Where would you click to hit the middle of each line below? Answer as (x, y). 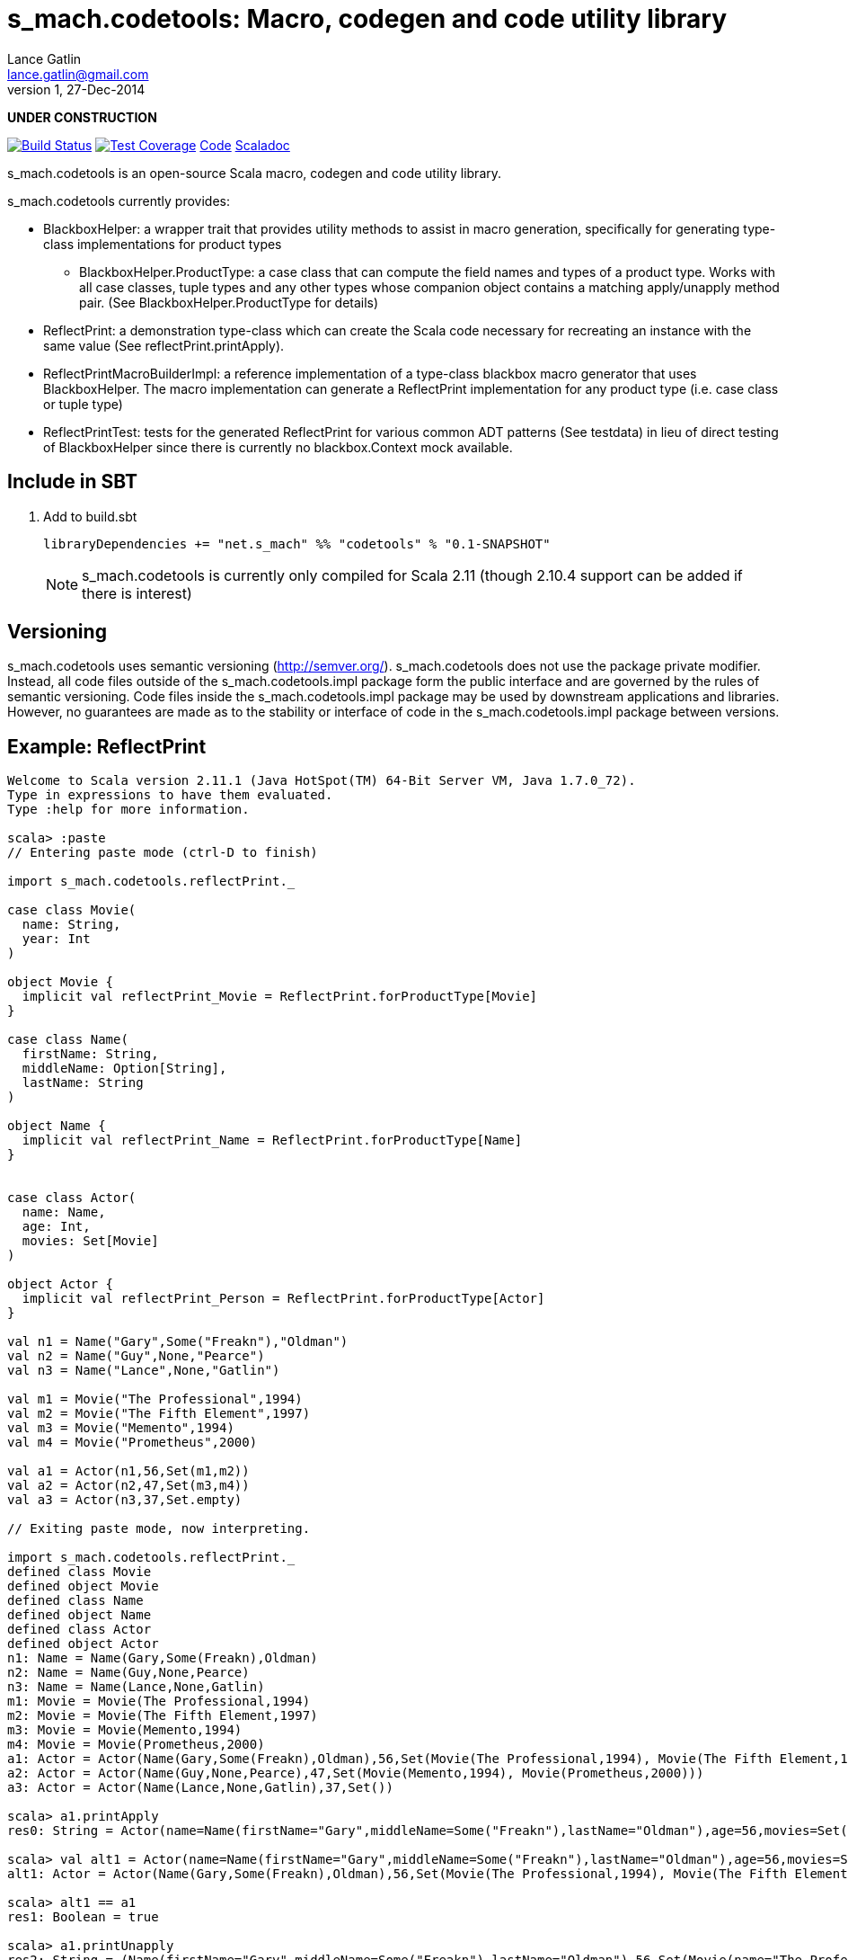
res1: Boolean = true (83, 1917)
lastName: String (83, 1083)
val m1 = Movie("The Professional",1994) (155, 1399)
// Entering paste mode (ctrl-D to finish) (163, 853)
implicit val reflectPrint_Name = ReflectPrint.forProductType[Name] (272, 1140)
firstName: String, (90, 1054)
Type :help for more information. (128, 810)
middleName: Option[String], (124, 1069)
